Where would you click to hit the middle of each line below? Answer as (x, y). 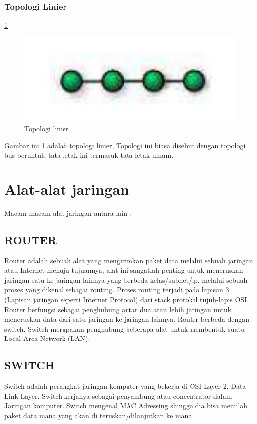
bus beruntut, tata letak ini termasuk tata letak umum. (89, 155)
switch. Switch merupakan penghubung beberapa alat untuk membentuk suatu (125, 328)
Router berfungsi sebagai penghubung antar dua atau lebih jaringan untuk (118, 309)
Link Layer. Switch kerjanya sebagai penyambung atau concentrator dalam (118, 395)
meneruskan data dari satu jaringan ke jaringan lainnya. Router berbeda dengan (127, 319)
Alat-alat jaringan (67, 189)
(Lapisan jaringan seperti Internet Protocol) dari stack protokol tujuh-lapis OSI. (127, 299)
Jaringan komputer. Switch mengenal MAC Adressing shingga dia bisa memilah (126, 405)
